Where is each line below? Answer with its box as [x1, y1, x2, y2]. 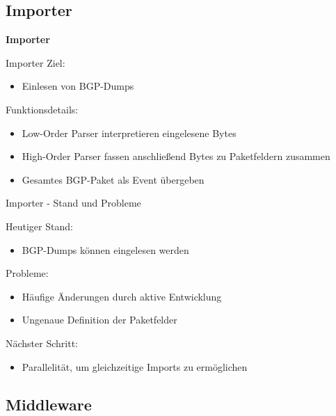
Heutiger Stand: [6, 218, 73, 233]
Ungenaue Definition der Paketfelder [22, 312, 177, 327]
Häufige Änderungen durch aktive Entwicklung [22, 289, 222, 303]
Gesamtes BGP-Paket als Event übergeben [22, 172, 205, 186]
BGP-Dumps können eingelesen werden [22, 242, 189, 257]
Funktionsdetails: [6, 102, 79, 116]
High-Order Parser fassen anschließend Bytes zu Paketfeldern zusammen [22, 149, 330, 163]
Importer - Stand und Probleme [6, 195, 141, 210]
